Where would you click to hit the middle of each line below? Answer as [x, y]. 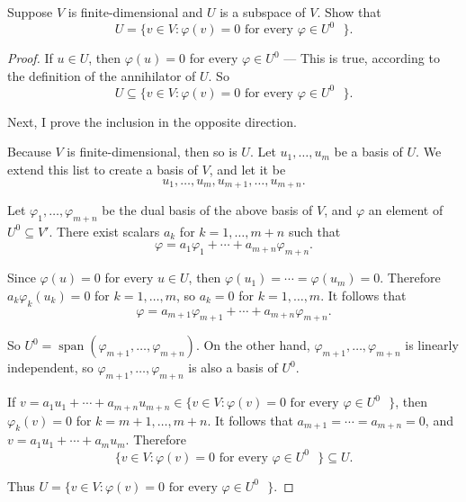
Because [29, 152]
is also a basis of [233, 368]
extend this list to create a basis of [103, 169]
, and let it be [247, 169]
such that [314, 231]
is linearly [432, 345]
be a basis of [368, 152]
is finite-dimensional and [135, 12]
